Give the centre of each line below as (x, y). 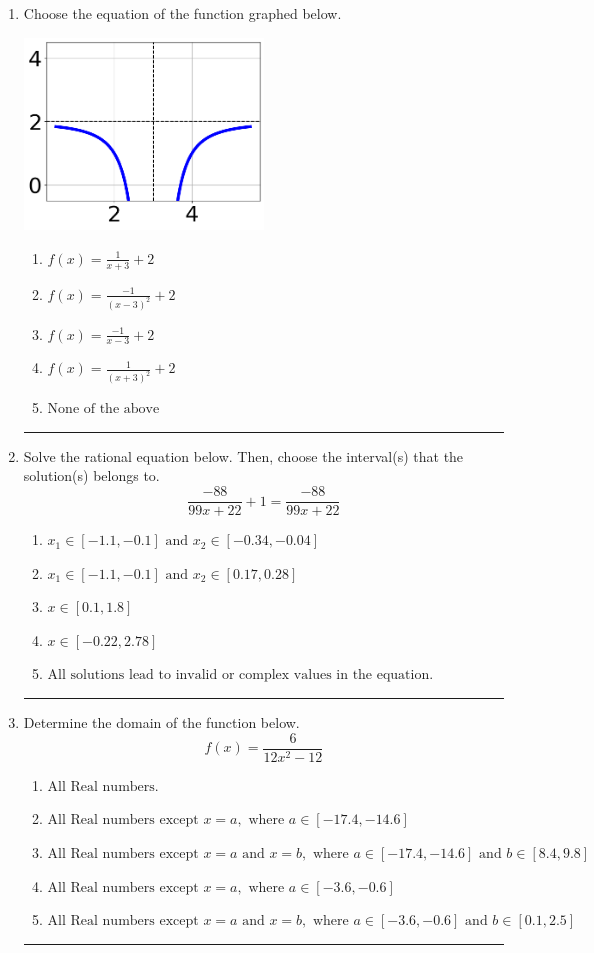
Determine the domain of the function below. (161, 722)
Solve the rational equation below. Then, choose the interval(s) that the (243, 455)
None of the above (103, 409)
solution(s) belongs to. (91, 475)
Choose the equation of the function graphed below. (182, 13)
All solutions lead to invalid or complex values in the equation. (240, 675)
